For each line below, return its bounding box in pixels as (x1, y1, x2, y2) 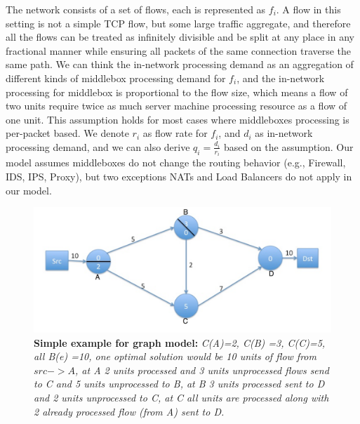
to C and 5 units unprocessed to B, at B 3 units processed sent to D (34, 376, 325, 391)
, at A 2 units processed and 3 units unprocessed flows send (75, 362, 329, 377)
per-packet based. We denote (6, 126, 129, 140)
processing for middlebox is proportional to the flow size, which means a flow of (6, 84, 348, 99)
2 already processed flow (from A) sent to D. (34, 404, 225, 418)
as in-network (255, 126, 313, 140)
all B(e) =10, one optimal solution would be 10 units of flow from (34, 349, 316, 364)
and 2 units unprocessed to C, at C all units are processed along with (34, 390, 329, 405)
